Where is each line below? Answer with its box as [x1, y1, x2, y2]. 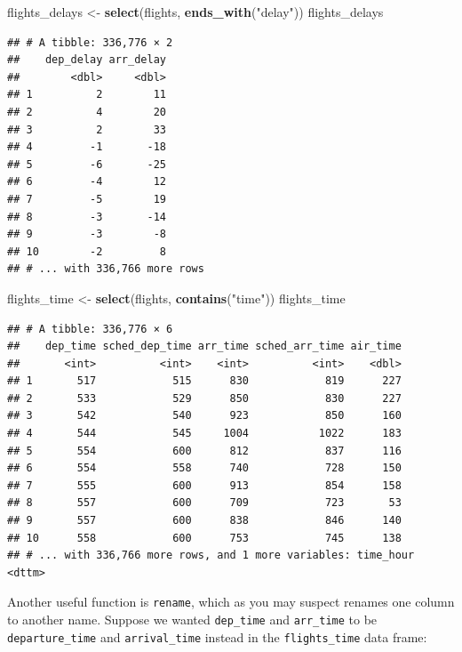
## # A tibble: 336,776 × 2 [7, 36, 173, 49]
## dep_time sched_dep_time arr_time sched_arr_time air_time [7, 340, 402, 353]
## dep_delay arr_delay [7, 53, 166, 67]
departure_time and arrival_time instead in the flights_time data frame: [7, 627, 427, 646]
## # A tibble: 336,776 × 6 [7, 322, 173, 335]
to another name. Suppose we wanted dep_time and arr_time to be [7, 610, 378, 629]
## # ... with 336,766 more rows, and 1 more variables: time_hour [7, 549, 415, 562]
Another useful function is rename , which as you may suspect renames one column [7, 592, 455, 611]
